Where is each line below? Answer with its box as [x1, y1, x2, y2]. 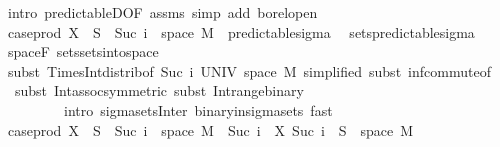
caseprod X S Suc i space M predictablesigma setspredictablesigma [7, 21, 475, 42]
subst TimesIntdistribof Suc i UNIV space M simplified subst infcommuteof [7, 60, 491, 81]
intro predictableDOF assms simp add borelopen [7, 2, 318, 22]
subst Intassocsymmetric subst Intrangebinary [14, 80, 304, 101]
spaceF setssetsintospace [7, 41, 159, 62]
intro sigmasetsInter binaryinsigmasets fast [63, 99, 333, 120]
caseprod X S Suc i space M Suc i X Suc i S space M [7, 119, 414, 140]
